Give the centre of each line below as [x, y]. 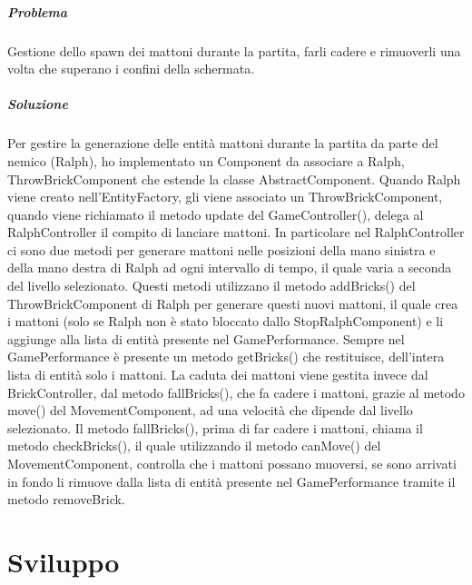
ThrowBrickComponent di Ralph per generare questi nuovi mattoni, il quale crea [233, 303]
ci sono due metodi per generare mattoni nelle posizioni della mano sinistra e [221, 249]
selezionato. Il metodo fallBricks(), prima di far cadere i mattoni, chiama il [215, 427]
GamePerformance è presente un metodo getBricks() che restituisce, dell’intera [226, 357]
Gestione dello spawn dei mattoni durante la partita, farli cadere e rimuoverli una [234, 50]
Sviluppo [64, 561]
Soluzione [38, 104]
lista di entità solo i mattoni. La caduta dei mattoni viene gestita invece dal [218, 375]
